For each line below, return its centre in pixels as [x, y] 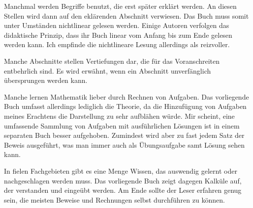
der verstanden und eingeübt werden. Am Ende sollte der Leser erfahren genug [123, 190]
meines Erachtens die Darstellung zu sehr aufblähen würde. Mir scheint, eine [119, 116]
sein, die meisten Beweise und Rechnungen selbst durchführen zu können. [114, 199]
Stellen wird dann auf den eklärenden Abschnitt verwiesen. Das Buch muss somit [126, 15]
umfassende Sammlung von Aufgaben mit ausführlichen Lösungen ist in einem [122, 125]
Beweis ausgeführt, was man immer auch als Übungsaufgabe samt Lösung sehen [125, 144]
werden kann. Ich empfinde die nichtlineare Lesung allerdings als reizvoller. [117, 44]
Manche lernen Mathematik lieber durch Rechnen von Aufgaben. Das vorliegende [126, 96]
